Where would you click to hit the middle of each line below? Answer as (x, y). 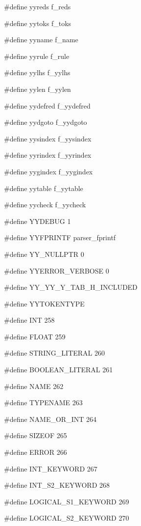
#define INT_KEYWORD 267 (51, 468)
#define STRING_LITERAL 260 (55, 353)
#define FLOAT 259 (35, 336)
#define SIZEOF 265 (35, 435)
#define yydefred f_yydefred (47, 105)
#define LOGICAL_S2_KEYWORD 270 (67, 518)
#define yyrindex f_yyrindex (48, 155)
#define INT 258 (29, 320)
